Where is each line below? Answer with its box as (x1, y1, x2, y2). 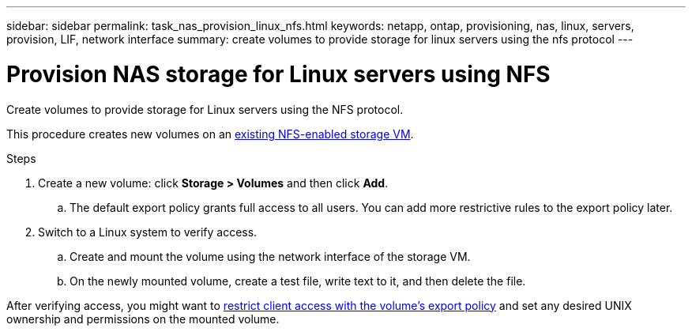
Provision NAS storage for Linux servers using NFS (6, 60, 551, 88)
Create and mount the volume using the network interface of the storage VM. (70, 249, 471, 263)
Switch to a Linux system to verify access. (38, 224, 258, 239)
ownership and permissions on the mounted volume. (6, 311, 280, 326)
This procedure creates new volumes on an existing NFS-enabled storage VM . (6, 126, 414, 141)
